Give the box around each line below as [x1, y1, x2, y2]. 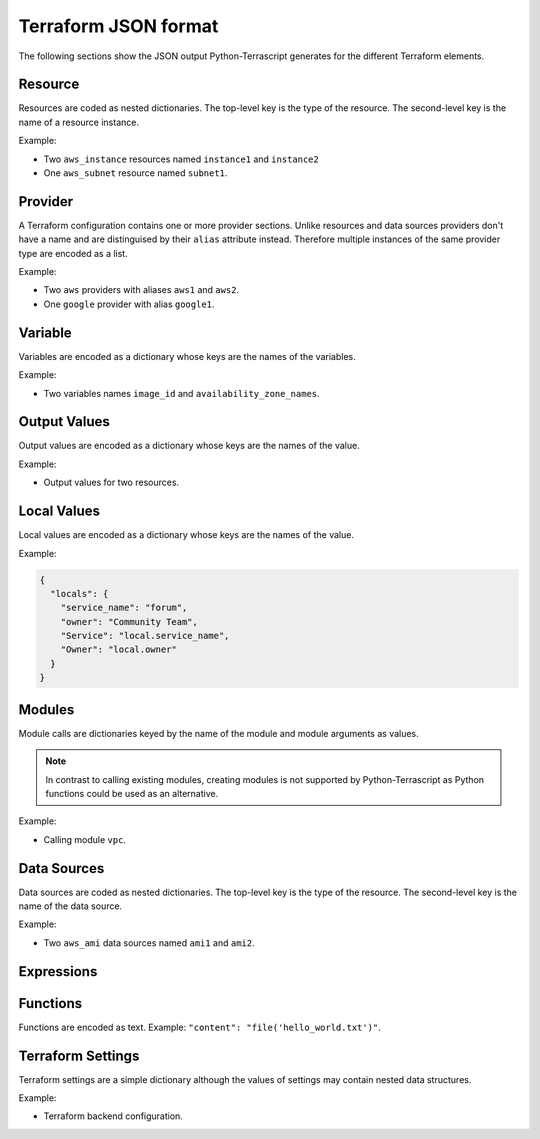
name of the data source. [18, 900, 123, 912]
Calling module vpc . [43, 833, 127, 845]
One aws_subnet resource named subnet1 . [43, 167, 228, 179]
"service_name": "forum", [60, 602, 188, 614]
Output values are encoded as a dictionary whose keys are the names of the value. [18, 440, 360, 452]
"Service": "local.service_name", [60, 630, 230, 642]
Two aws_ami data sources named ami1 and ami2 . [43, 936, 255, 949]
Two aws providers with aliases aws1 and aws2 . [43, 284, 240, 296]
